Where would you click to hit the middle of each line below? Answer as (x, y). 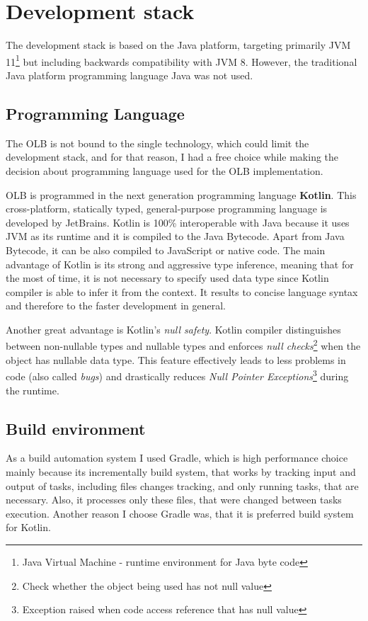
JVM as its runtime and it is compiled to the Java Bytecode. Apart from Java (175, 236)
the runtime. (33, 390)
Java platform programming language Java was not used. (130, 75)
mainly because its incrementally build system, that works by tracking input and (181, 471)
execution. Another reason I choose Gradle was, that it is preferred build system (180, 513)
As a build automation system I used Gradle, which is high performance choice (177, 458)
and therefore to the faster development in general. (116, 306)
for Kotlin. (28, 527)
